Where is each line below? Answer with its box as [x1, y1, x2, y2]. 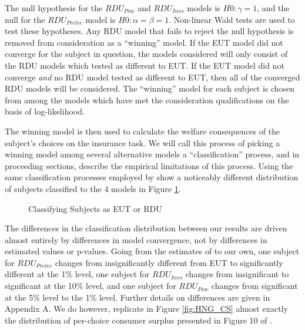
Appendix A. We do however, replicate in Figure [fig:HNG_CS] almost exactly [5, 302, 288, 315]
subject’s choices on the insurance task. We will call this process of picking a [5, 136, 280, 149]
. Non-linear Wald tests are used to [169, 13, 295, 25]
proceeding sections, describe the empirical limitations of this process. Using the [5, 159, 293, 171]
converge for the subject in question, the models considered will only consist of [5, 48, 288, 60]
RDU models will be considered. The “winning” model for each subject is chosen [5, 82, 295, 95]
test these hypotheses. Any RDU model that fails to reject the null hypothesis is [5, 25, 294, 37]
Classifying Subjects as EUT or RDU [28, 202, 162, 214]
